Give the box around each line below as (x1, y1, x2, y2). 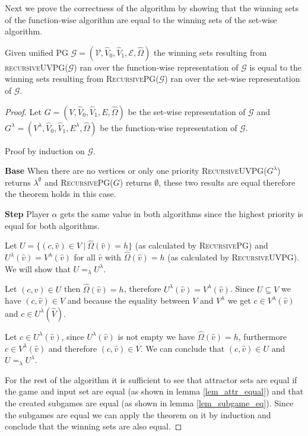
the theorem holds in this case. (5, 187, 116, 200)
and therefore (48, 342, 97, 354)
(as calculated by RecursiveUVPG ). (167, 251, 300, 263)
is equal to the (249, 61, 301, 73)
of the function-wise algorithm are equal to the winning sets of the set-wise (5, 13, 277, 26)
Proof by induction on (5, 144, 85, 157)
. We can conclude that (140, 342, 225, 354)
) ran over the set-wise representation (164, 72, 300, 85)
